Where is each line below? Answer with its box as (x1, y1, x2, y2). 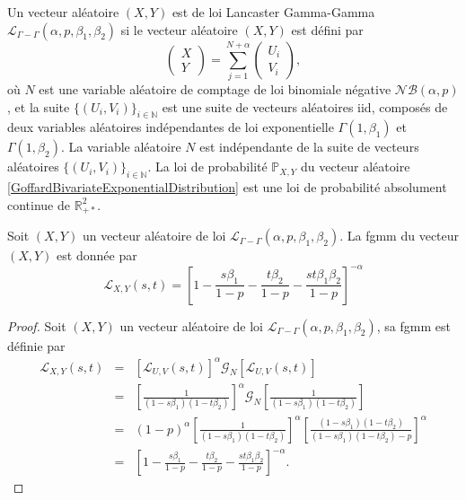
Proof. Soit (7, 316, 66, 335)
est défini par (291, 20, 364, 39)
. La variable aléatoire (60, 137, 181, 156)
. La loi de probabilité (147, 157, 268, 176)
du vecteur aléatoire (300, 157, 410, 176)
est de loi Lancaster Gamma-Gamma (171, 3, 375, 21)
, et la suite (7, 97, 70, 116)
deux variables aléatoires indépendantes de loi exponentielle (7, 118, 334, 136)
